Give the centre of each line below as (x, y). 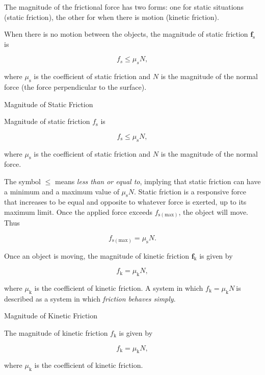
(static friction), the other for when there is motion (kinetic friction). (112, 17)
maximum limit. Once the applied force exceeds (78, 211)
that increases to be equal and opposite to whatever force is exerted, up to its (125, 202)
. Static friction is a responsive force (190, 191)
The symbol (23, 181)
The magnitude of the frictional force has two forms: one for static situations (124, 7)
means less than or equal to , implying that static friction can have (158, 181)
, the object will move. (214, 211)
